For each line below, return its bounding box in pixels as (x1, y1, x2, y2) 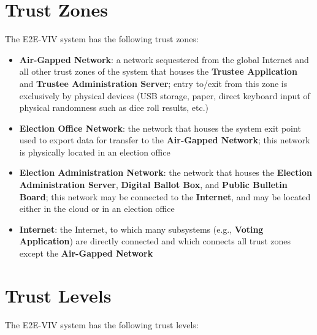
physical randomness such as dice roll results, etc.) (19, 101, 209, 114)
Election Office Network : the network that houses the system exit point (19, 121, 301, 134)
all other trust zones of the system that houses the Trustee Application (19, 65, 297, 78)
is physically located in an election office (19, 145, 170, 158)
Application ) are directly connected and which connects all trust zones (19, 235, 291, 247)
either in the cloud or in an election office (19, 202, 175, 215)
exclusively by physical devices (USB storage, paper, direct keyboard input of (19, 89, 310, 102)
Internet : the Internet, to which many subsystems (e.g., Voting (19, 222, 264, 235)
